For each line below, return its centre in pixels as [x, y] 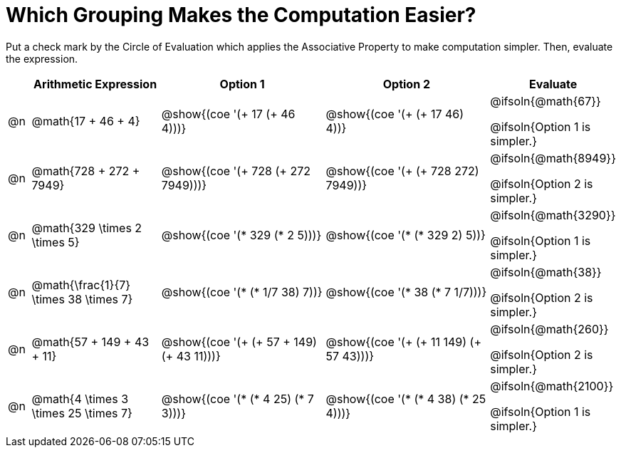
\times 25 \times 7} [82, 413]
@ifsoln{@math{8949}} [553, 158]
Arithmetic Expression [95, 84]
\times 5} [56, 242]
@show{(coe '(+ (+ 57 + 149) [239, 342]
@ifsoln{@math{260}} [549, 329]
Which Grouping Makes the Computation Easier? [241, 15]
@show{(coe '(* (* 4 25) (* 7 [238, 399]
